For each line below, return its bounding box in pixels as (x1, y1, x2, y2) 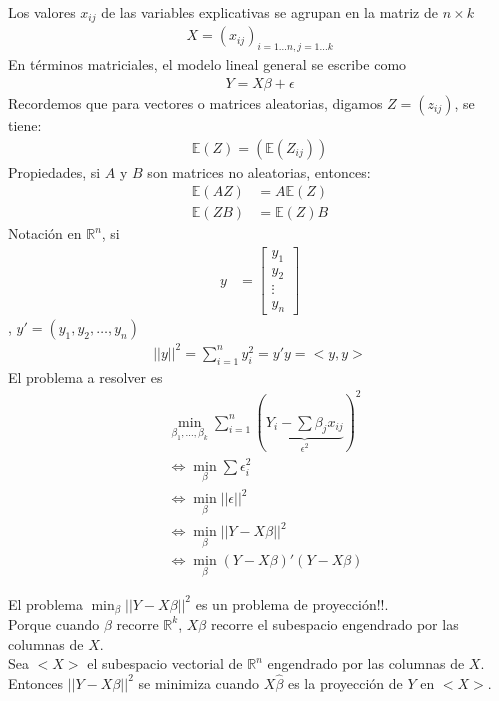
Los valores (8, 2, 76, 22)
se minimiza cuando (138, 672, 260, 693)
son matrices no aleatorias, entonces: (147, 161, 371, 182)
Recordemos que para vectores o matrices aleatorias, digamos (8, 92, 383, 113)
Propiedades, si (8, 161, 101, 182)
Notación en (8, 223, 82, 244)
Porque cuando (8, 613, 100, 634)
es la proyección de (287, 672, 403, 693)
